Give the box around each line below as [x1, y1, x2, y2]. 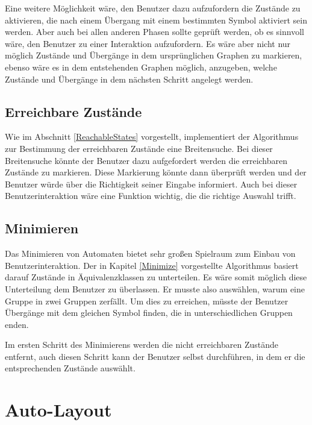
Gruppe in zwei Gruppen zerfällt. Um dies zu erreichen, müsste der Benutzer [5, 294, 289, 307]
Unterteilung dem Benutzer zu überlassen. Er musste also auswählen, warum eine [5, 282, 305, 295]
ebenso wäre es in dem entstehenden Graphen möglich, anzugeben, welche [5, 60, 277, 73]
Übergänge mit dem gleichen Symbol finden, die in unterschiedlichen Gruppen [5, 306, 293, 319]
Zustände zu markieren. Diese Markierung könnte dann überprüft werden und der [5, 166, 307, 178]
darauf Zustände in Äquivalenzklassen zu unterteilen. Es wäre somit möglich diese [5, 271, 307, 283]
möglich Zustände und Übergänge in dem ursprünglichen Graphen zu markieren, [5, 49, 302, 61]
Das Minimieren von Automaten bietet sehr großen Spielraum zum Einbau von [5, 247, 296, 260]
